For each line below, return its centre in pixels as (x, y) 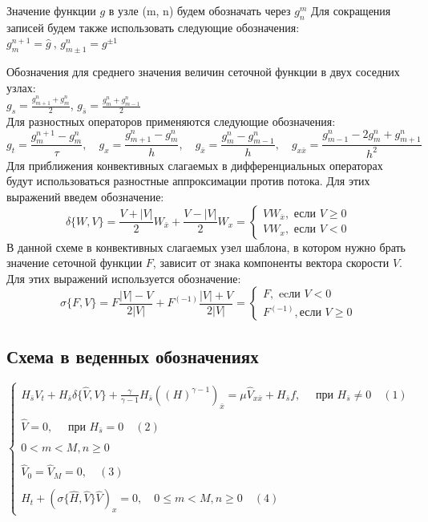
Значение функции (51, 10)
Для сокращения (351, 10)
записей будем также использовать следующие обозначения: (153, 27)
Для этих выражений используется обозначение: (124, 278)
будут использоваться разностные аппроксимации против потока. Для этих (188, 181)
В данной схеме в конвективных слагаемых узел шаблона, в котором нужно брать (206, 247)
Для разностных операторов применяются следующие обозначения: (171, 121)
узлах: (21, 87)
